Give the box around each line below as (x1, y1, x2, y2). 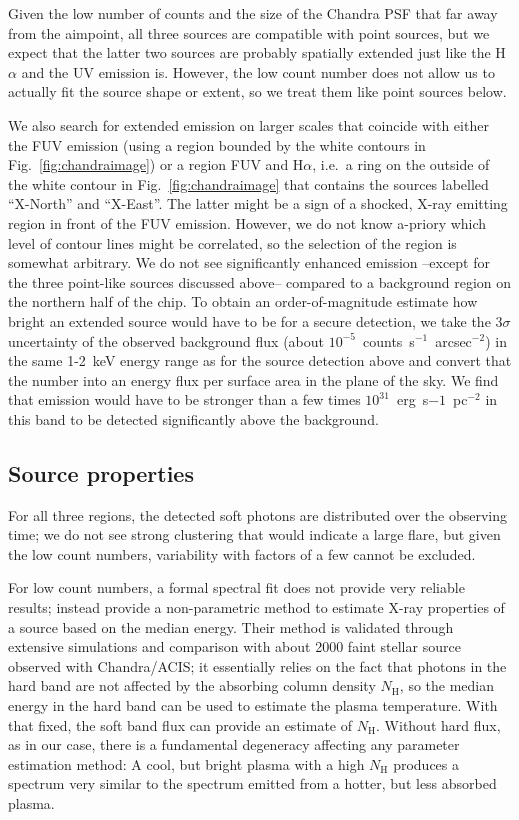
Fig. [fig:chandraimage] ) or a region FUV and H (8, 154, 304, 175)
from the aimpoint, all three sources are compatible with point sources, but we (8, 22, 490, 43)
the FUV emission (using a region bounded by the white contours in (8, 134, 426, 155)
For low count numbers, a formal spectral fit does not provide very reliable (8, 577, 465, 598)
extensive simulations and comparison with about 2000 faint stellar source (8, 636, 461, 657)
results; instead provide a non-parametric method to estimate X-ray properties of (8, 597, 505, 618)
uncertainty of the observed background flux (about (8, 330, 325, 351)
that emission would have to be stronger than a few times (8, 389, 361, 410)
